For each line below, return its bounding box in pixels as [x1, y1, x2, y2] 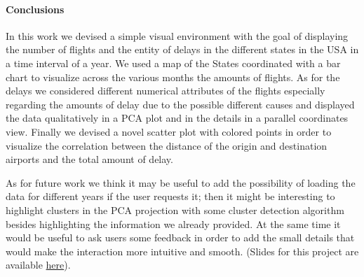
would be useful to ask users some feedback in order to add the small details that [6, 230, 355, 245]
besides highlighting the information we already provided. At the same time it [6, 216, 341, 231]
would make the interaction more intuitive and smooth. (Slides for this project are [6, 243, 359, 258]
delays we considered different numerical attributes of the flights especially [6, 83, 325, 98]
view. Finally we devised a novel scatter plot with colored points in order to [6, 124, 332, 138]
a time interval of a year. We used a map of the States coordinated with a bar [6, 55, 341, 70]
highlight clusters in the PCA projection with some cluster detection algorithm [6, 202, 344, 217]
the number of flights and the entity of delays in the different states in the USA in [6, 42, 359, 57]
